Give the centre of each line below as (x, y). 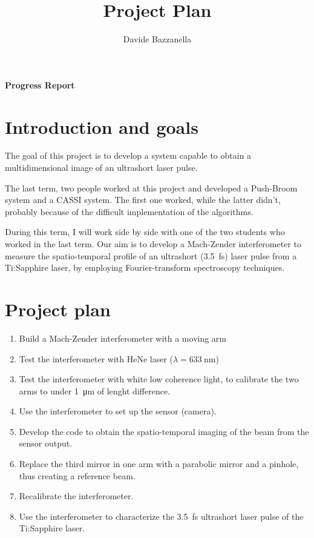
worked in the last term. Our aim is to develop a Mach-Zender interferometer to (153, 244)
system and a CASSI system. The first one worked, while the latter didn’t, (143, 200)
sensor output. (46, 443)
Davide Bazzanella (157, 39)
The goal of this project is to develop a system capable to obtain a (128, 155)
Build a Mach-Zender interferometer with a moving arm (123, 338)
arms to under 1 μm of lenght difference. (94, 390)
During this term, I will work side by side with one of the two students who (145, 232)
